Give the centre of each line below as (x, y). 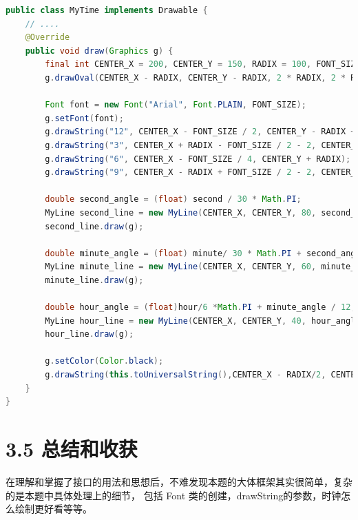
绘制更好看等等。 (53, 509)
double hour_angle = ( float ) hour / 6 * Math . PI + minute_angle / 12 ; (200, 308)
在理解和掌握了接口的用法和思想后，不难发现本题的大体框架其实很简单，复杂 (179, 481)
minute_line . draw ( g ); (94, 280)
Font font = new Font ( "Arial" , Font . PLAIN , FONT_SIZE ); (176, 105)
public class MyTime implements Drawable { (107, 10)
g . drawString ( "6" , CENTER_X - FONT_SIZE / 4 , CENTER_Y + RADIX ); (198, 159)
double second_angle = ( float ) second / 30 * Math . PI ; (173, 199)
